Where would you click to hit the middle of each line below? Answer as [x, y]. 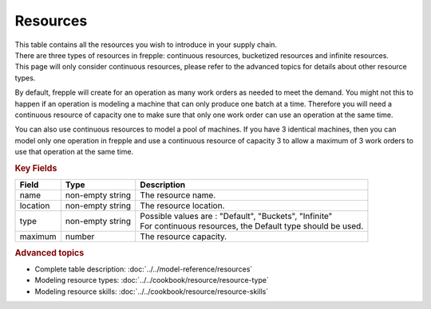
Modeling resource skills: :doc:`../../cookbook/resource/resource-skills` [152, 291]
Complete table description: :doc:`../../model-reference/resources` [144, 269]
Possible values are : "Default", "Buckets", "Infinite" [236, 217]
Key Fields [36, 168]
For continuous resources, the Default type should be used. [252, 226]
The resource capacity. [184, 237]
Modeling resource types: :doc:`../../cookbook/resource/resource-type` [152, 280]
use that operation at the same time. [74, 152]
